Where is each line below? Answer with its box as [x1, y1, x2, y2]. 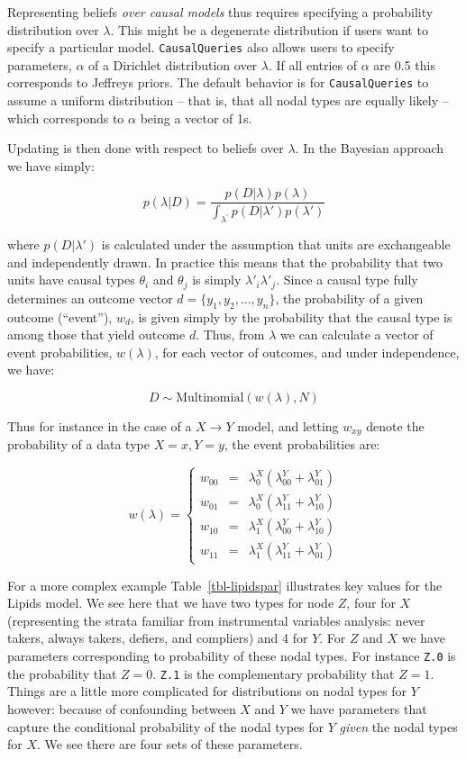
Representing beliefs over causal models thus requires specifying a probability [7, 3, 434, 21]
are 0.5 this [373, 55, 435, 74]
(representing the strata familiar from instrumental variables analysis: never [7, 610, 425, 629]
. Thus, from [196, 325, 265, 344]
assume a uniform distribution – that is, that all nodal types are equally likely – [7, 91, 449, 110]
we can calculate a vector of [280, 325, 434, 344]
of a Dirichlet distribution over [88, 55, 258, 74]
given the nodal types [339, 717, 458, 736]
